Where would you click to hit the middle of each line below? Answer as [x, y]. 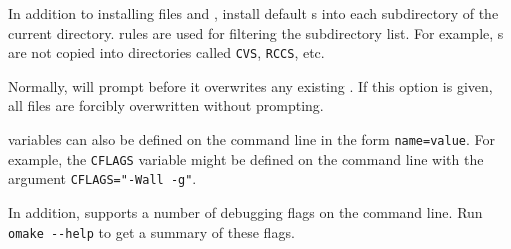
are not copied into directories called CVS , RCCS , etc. [166, 52]
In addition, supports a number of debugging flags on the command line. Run [245, 212]
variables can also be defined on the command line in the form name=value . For [252, 139]
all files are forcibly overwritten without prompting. [166, 105]
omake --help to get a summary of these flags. [151, 231]
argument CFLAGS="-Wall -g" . [102, 178]
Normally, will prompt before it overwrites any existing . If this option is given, [250, 85]
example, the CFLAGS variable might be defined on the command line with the [246, 158]
